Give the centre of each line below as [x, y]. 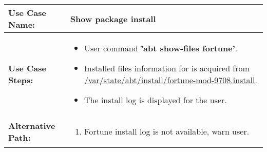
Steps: [21, 80]
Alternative [32, 125]
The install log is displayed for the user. [156, 100]
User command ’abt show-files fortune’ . [161, 48]
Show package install [113, 18]
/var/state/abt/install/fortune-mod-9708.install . [171, 80]
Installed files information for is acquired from [167, 68]
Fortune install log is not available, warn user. [167, 131]
